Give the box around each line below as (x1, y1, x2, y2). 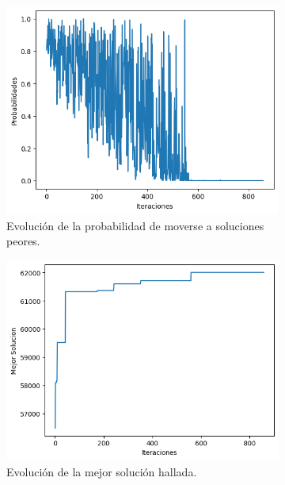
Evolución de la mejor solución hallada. (6, 463, 197, 479)
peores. (6, 233, 40, 249)
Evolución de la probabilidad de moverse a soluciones (6, 217, 264, 233)
